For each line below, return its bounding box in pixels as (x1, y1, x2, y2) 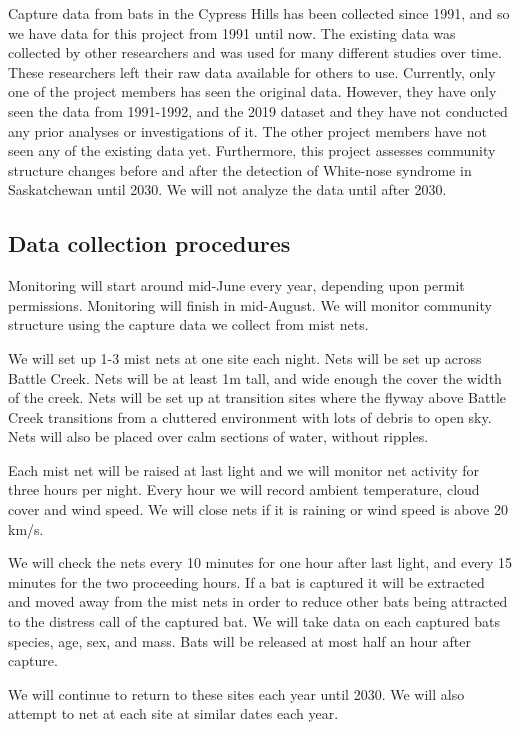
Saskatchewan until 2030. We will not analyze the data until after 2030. (8, 179, 447, 200)
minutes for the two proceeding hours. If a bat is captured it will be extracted (8, 571, 485, 592)
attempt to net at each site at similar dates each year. (8, 703, 339, 724)
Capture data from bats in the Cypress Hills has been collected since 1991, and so (8, 3, 510, 23)
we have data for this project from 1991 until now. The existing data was (8, 22, 456, 43)
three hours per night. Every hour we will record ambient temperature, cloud (8, 479, 480, 500)
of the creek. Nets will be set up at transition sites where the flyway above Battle (8, 387, 507, 408)
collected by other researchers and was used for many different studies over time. (8, 42, 502, 63)
